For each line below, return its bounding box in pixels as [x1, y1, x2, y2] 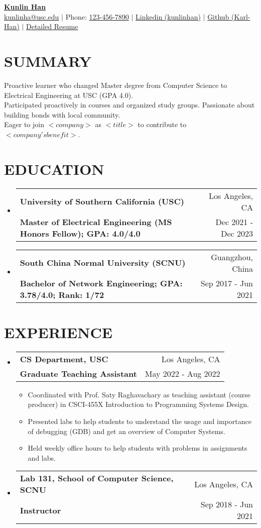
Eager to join [4, 119, 44, 130]
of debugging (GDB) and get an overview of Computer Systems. [28, 426, 225, 436]
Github [207, 11, 229, 22]
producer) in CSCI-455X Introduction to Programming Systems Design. [28, 399, 249, 409]
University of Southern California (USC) [20, 195, 184, 207]
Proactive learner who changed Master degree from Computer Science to [4, 79, 227, 90]
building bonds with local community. [4, 109, 120, 120]
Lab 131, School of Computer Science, [20, 472, 174, 484]
